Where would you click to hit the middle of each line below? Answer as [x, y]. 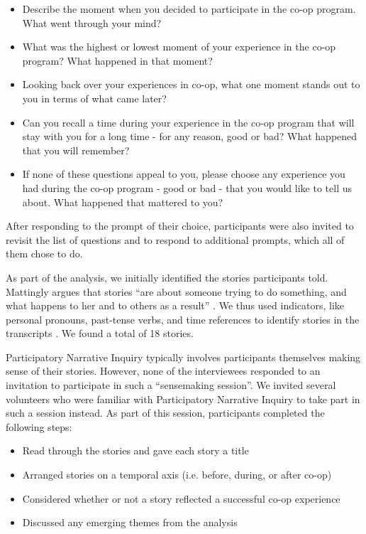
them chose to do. [44, 253]
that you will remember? [76, 150]
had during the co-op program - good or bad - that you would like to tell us [187, 187]
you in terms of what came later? [94, 98]
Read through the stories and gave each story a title [135, 450]
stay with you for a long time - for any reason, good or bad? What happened [190, 136]
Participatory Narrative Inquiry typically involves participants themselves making [183, 357]
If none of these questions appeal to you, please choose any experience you [184, 174]
